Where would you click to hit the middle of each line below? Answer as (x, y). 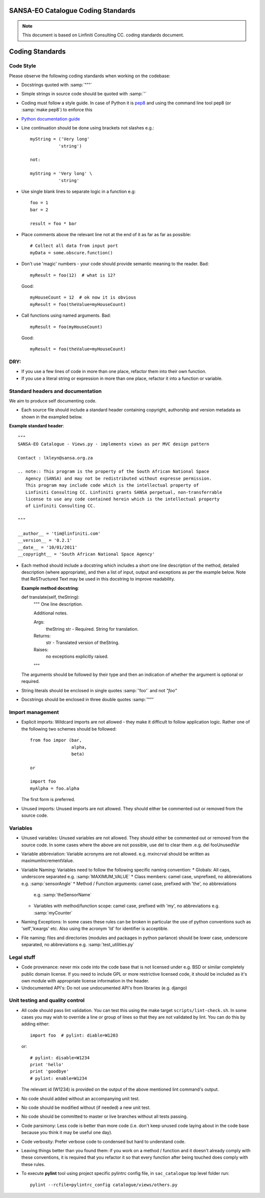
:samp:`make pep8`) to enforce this (57, 110)
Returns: (42, 636)
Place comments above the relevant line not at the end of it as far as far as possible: (106, 234)
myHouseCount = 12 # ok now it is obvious (83, 297)
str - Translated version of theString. (83, 643)
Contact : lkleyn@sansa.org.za (55, 458)
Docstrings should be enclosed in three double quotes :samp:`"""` (88, 700)
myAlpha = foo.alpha (55, 788)
